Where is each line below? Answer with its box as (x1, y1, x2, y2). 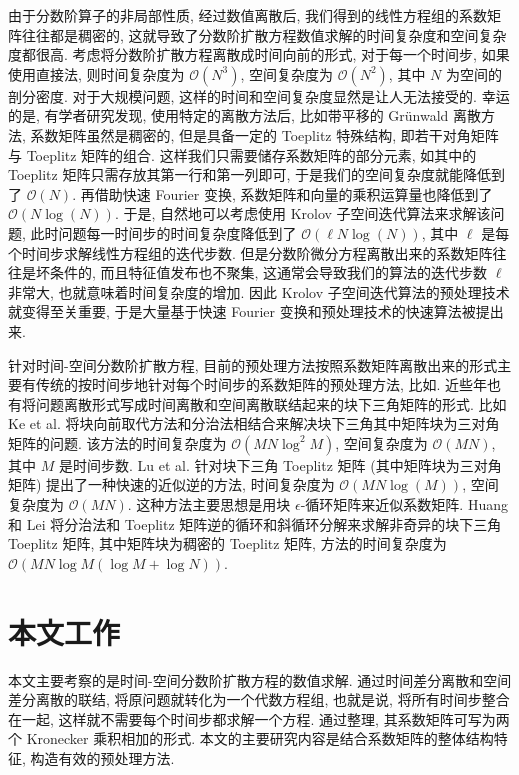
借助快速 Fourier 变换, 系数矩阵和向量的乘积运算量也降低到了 (94, 183, 493, 204)
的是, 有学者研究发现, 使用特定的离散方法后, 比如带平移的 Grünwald (8, 105, 449, 126)
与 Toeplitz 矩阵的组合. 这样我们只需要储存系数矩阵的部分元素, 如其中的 (8, 144, 477, 165)
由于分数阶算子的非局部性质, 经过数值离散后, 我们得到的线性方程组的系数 (8, 5, 488, 25)
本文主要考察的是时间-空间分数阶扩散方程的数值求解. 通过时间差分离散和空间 (8, 669, 512, 690)
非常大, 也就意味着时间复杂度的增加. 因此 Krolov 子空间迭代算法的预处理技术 (8, 281, 510, 302)
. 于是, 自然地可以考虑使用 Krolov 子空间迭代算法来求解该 (114, 203, 491, 224)
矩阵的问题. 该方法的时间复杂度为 (8, 432, 227, 453)
